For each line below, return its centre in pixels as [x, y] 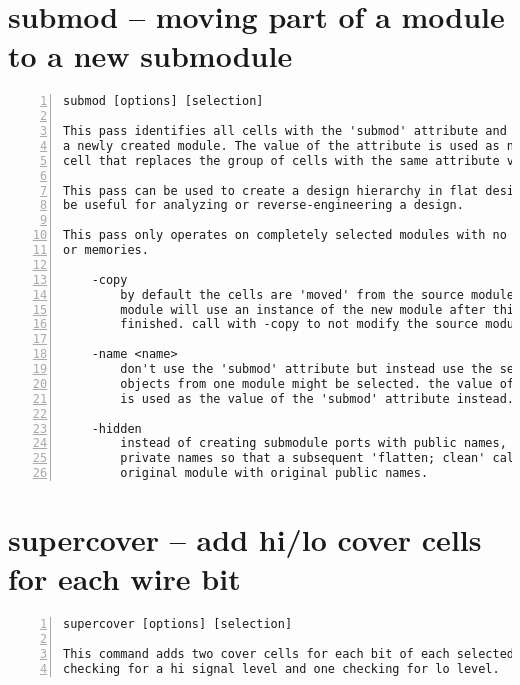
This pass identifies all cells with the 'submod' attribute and [285, 131]
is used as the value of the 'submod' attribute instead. [317, 398]
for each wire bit [124, 578]
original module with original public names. [274, 473]
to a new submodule [150, 55]
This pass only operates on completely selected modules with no [285, 235]
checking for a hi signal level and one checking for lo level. [281, 669]
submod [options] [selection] [163, 101]
